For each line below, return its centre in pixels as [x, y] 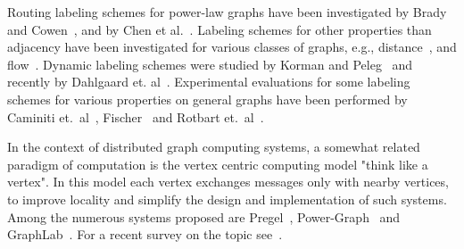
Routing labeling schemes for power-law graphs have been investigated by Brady [227, 12]
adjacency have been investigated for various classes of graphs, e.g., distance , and [232, 47]
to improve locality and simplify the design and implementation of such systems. [227, 199]
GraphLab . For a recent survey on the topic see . [145, 234]
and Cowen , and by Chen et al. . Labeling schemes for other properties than [220, 29]
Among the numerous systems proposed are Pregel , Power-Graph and [204, 216]
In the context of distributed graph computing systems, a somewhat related [214, 147]
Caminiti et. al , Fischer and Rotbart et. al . [136, 116]
